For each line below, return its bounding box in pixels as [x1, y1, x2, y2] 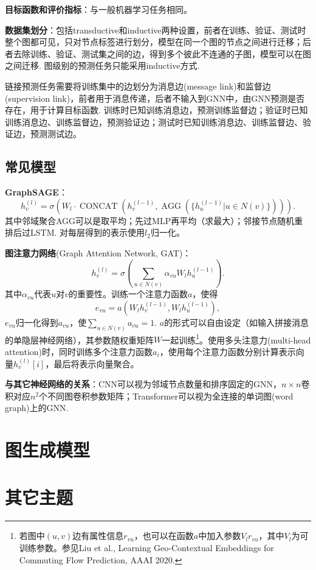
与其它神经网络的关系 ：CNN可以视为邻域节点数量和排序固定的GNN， [5, 378, 282, 390]
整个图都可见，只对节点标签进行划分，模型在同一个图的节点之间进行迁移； [5, 35, 303, 48]
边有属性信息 [72, 529, 124, 542]
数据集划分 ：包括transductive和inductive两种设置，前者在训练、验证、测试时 [5, 23, 306, 36]
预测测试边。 [30, 127, 81, 140]
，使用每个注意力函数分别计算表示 [159, 345, 296, 357]
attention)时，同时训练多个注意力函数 [5, 345, 153, 357]
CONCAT [80, 202, 118, 211]
